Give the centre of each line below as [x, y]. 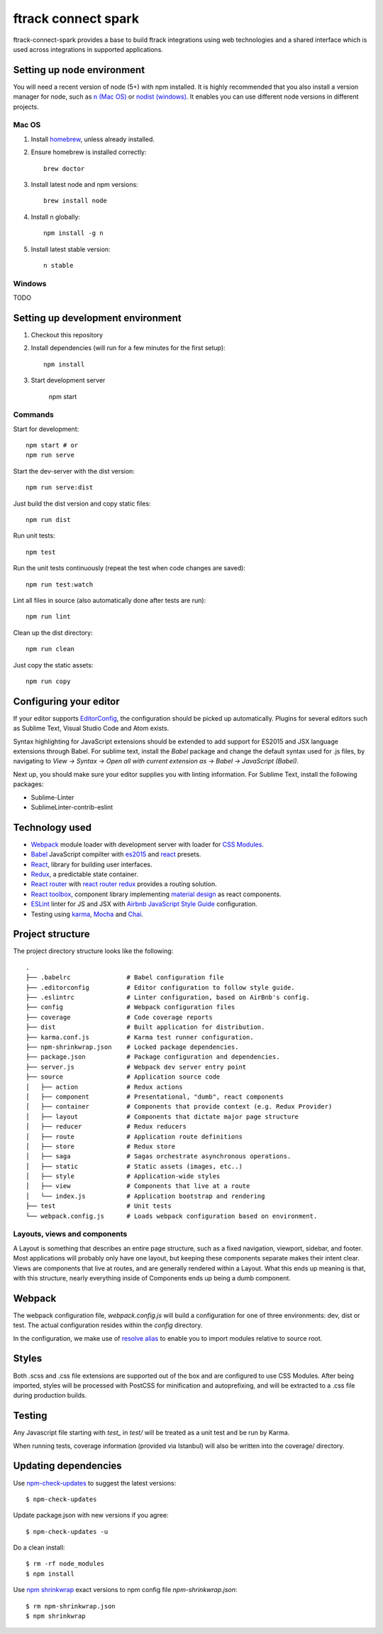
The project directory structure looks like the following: [93, 951]
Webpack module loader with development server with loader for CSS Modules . [147, 844]
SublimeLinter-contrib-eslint [72, 807]
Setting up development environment [97, 318]
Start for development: [46, 429]
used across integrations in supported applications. [88, 49]
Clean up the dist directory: [53, 633]
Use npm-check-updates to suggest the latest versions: [95, 1483]
